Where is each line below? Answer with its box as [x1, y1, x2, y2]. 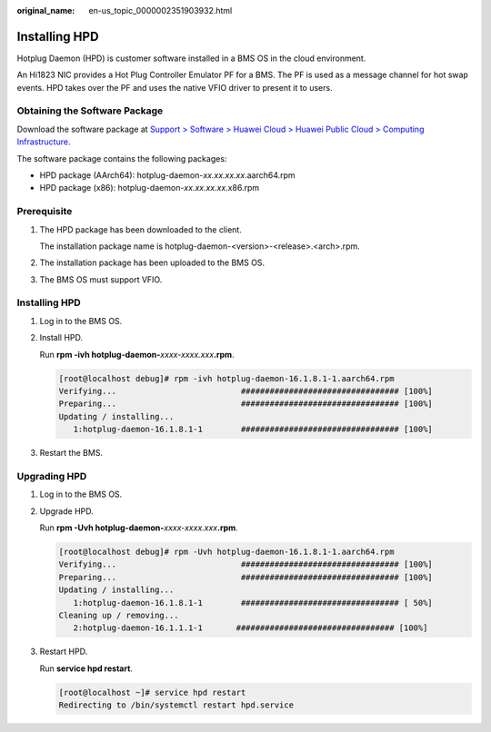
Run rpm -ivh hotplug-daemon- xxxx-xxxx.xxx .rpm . [39, 349, 235, 360]
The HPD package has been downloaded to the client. [39, 223, 243, 235]
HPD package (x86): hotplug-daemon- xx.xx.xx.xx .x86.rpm [39, 183, 259, 193]
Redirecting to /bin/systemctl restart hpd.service [58, 700, 295, 710]
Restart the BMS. [39, 448, 104, 459]
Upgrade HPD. [39, 505, 95, 517]
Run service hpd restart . [39, 663, 134, 674]
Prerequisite [16, 205, 73, 218]
